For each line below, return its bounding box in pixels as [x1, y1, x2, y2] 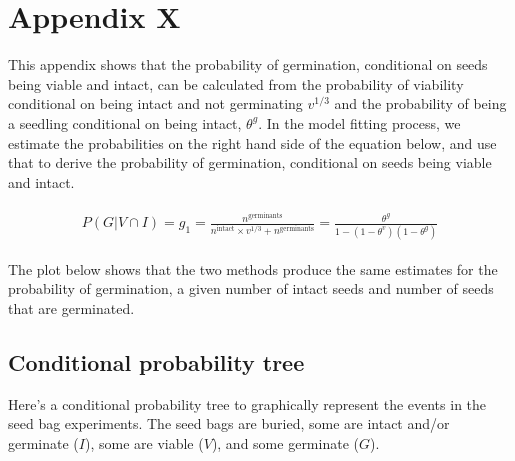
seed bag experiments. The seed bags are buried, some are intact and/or [8, 413, 450, 434]
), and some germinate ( [211, 432, 359, 453]
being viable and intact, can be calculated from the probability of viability [8, 73, 464, 94]
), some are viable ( [84, 432, 204, 453]
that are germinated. [8, 297, 135, 318]
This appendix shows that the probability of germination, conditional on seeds [8, 54, 488, 75]
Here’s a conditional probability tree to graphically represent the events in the [8, 393, 487, 414]
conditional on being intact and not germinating [8, 93, 303, 114]
